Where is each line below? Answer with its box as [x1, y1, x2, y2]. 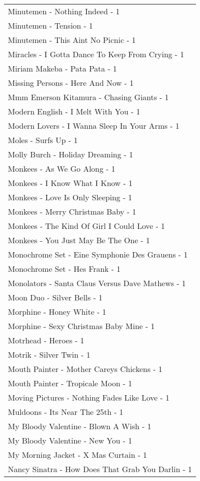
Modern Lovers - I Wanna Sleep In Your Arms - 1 [8, 120, 180, 131]
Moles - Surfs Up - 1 [8, 134, 78, 146]
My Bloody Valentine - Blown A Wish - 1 [8, 420, 151, 432]
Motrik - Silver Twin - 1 [8, 349, 90, 360]
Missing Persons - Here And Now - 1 [8, 77, 134, 88]
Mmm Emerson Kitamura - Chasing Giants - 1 [8, 91, 169, 103]
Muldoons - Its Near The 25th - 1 [8, 406, 123, 417]
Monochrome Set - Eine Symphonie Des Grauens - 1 [8, 249, 188, 260]
